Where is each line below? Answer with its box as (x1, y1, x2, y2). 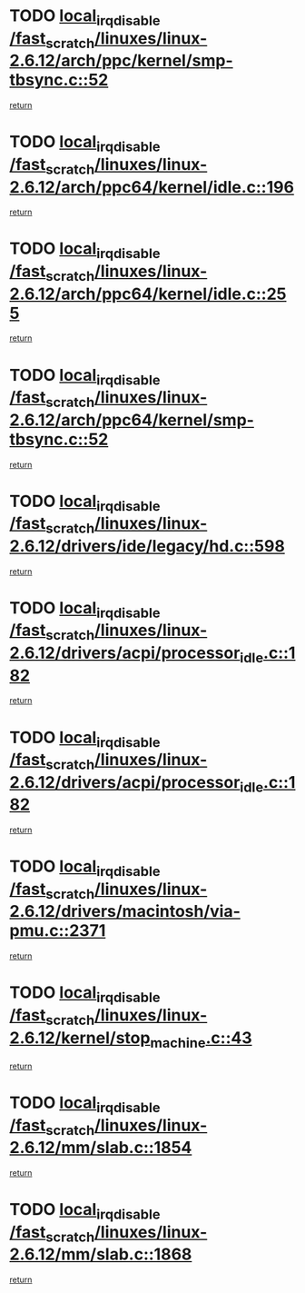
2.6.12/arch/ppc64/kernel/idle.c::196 (9, 176, 295, 197)
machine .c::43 (149, 1028, 252, 1051)
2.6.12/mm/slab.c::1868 (9, 1244, 192, 1265)
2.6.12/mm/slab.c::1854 (9, 1138, 192, 1159)
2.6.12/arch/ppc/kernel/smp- (9, 51, 233, 71)
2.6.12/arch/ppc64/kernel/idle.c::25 (9, 283, 287, 304)
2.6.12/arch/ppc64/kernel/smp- (9, 410, 254, 430)
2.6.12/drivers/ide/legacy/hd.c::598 (9, 535, 286, 556)
